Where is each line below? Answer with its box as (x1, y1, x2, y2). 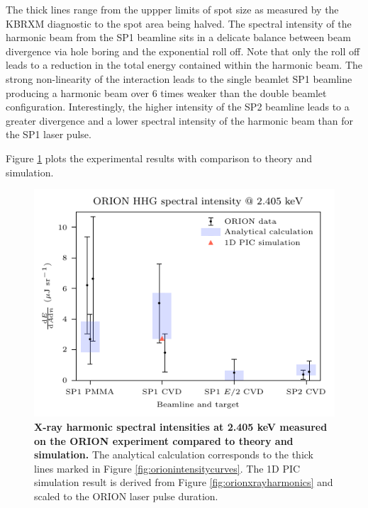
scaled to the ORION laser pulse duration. (34, 488, 218, 503)
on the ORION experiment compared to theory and (34, 433, 294, 448)
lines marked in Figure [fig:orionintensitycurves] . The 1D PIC (34, 461, 301, 475)
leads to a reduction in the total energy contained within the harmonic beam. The (6, 57, 363, 72)
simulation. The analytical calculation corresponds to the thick (34, 447, 314, 462)
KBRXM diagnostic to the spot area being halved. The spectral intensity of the (6, 16, 352, 30)
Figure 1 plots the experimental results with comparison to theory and (6, 150, 312, 165)
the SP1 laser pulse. (6, 127, 91, 142)
